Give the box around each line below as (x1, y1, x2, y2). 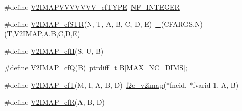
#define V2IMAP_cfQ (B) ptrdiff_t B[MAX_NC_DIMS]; (4, 62, 187, 73)
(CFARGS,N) (160, 18, 203, 29)
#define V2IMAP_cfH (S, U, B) (4, 45, 104, 56)
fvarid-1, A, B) (193, 79, 239, 90)
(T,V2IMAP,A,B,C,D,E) (4, 28, 80, 39)
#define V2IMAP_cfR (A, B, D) (4, 96, 105, 107)
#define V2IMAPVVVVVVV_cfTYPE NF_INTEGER (4, 2, 180, 12)
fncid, (169, 79, 187, 90)
